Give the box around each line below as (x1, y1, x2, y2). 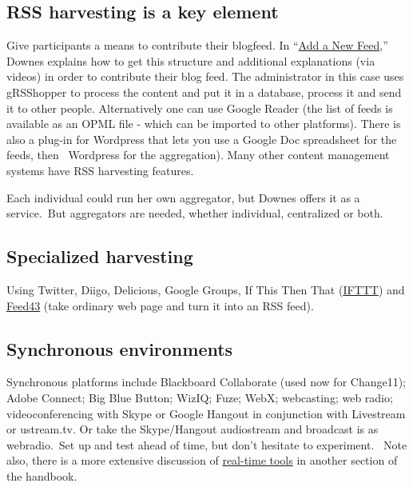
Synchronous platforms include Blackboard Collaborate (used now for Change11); (6, 373, 407, 390)
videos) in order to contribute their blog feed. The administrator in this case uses (6, 68, 404, 85)
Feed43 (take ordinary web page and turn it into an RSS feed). (6, 297, 314, 313)
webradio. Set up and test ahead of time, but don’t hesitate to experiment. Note (6, 436, 407, 453)
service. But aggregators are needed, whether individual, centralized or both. (6, 205, 383, 222)
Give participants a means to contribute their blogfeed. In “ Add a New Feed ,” (6, 37, 388, 54)
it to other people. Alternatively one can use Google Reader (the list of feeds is (6, 99, 393, 116)
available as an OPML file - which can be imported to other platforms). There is (6, 115, 401, 132)
